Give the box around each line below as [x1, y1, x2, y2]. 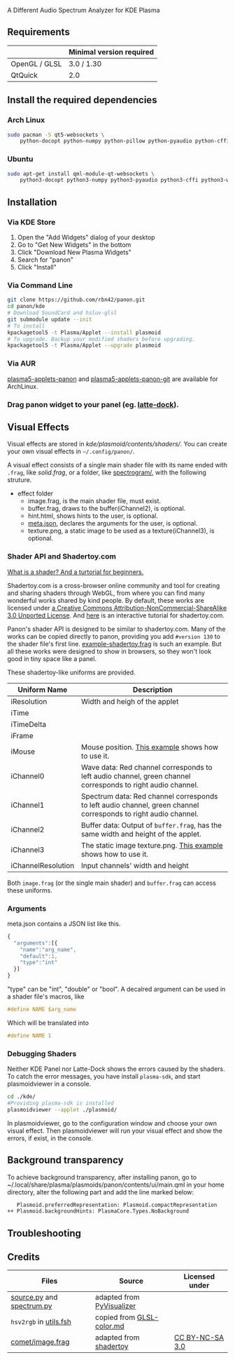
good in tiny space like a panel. [7, 654, 97, 662]
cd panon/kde [7, 303, 45, 310]
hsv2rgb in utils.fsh [10, 1317, 71, 1327]
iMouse [10, 747, 36, 756]
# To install [7, 322, 45, 329]
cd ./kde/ [7, 1093, 36, 1100]
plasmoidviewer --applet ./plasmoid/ [7, 1106, 117, 1113]
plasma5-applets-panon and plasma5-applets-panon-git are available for [7, 375, 218, 383]
